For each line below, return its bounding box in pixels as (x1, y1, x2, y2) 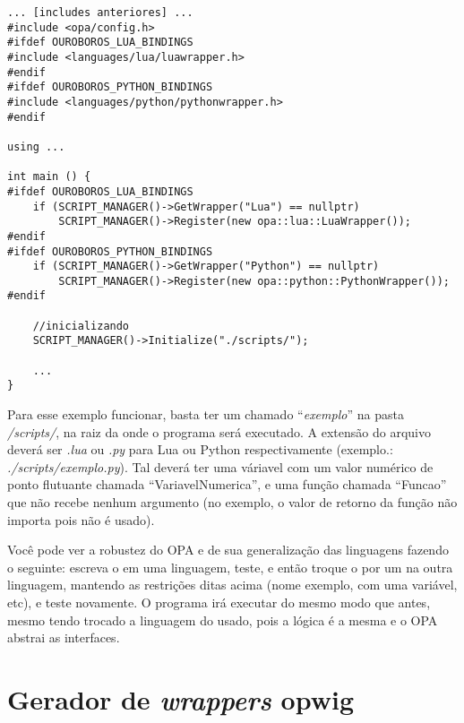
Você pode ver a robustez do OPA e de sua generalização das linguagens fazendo (7, 540, 449, 559)
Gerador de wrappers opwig (7, 680, 354, 718)
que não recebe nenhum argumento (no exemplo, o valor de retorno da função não (7, 493, 458, 512)
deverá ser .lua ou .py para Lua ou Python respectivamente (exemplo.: (7, 440, 393, 459)
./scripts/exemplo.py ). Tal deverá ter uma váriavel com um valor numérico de (7, 457, 434, 476)
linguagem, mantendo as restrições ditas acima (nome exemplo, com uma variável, (7, 575, 458, 594)
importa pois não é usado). (7, 510, 155, 529)
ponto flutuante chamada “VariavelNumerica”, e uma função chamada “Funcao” (7, 475, 447, 494)
